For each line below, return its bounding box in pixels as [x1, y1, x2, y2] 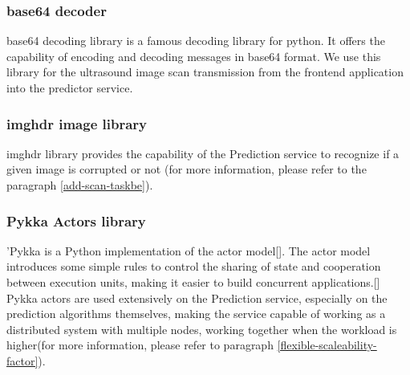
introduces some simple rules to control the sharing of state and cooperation [6, 258, 381, 275]
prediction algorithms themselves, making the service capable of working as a [6, 305, 386, 322]
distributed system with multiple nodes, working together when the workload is [6, 320, 397, 337]
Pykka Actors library [6, 210, 146, 230]
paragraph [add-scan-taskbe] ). [6, 177, 153, 193]
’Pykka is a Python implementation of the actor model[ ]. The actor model [6, 242, 371, 259]
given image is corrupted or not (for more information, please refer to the [6, 161, 367, 177]
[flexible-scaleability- [277, 336, 377, 353]
